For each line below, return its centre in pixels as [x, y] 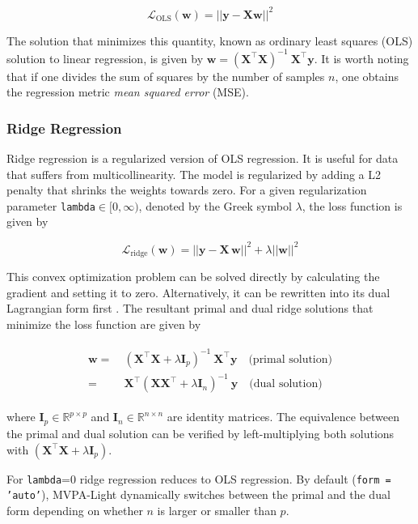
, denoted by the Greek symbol [215, 205]
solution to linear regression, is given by [105, 58]
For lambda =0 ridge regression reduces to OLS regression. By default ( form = [199, 478]
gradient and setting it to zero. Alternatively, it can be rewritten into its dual [198, 292]
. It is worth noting [361, 58]
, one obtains [367, 76]
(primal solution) [290, 359]
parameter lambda [51, 205]
